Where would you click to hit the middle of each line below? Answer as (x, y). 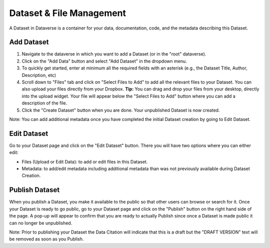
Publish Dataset (34, 190)
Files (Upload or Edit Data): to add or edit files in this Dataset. (85, 161)
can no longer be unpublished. (41, 223)
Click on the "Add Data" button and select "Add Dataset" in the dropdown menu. (104, 61)
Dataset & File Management (68, 13)
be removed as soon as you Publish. (46, 239)
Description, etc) (39, 75)
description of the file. (44, 103)
